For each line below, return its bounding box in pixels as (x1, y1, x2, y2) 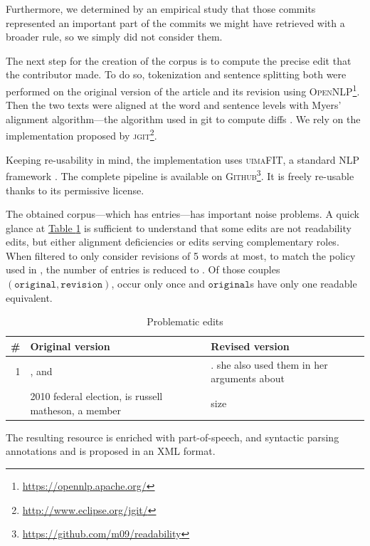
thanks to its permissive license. (6, 182, 144, 197)
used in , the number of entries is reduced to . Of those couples (6, 262, 280, 277)
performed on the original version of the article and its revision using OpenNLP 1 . (6, 81, 360, 98)
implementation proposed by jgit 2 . (6, 126, 157, 143)
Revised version (211, 338, 290, 353)
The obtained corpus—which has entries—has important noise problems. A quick (6, 206, 359, 221)
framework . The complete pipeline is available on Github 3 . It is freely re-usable (6, 167, 354, 183)
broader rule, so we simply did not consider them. (6, 29, 223, 44)
